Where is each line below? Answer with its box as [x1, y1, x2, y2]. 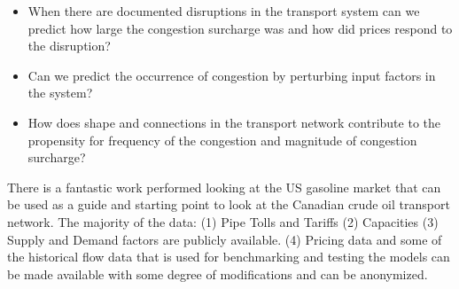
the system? [27, 83, 93, 102]
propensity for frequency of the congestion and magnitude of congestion [27, 130, 417, 149]
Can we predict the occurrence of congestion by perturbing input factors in [27, 66, 436, 84]
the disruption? [27, 36, 111, 55]
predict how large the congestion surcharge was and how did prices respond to [27, 19, 453, 37]
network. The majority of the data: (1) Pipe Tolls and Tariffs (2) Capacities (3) [7, 212, 439, 230]
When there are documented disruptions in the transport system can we [27, 2, 420, 20]
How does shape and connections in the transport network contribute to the [27, 113, 440, 131]
